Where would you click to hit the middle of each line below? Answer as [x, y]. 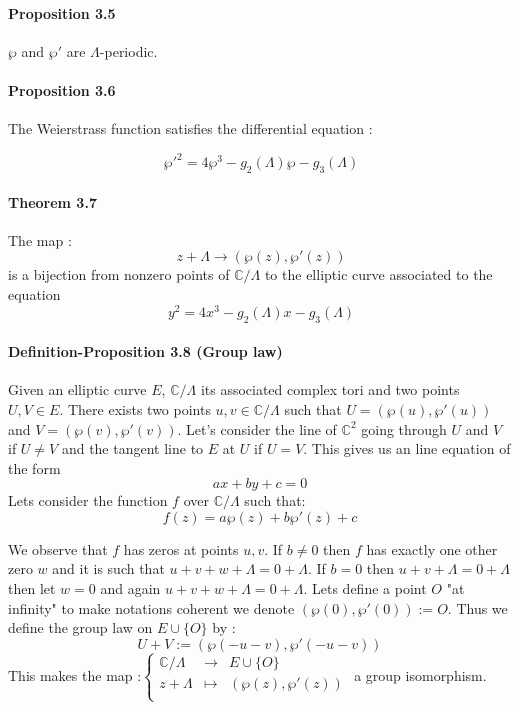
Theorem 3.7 [52, 201]
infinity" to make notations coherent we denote [151, 607]
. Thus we [477, 607]
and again [130, 588]
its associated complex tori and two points [330, 389]
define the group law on [80, 627]
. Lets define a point [365, 588]
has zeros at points [181, 548]
